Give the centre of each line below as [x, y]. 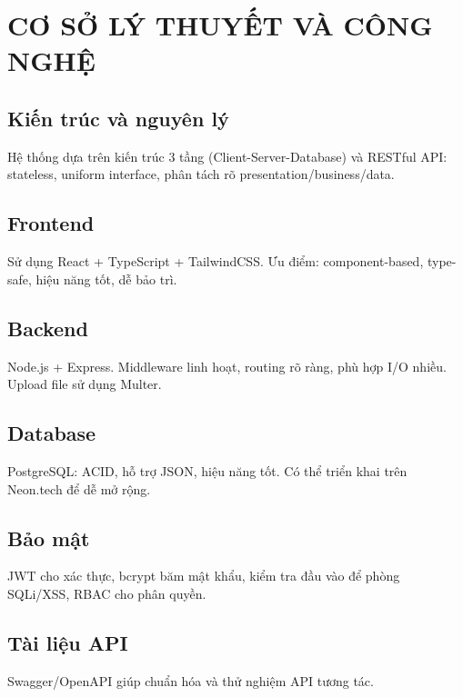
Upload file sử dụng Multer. [85, 384]
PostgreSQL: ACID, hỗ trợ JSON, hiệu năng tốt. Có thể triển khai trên [207, 470]
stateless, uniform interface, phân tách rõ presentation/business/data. [201, 174]
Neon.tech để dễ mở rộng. [79, 488]
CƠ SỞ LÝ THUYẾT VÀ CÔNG [220, 25]
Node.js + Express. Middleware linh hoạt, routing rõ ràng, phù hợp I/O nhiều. [227, 366]
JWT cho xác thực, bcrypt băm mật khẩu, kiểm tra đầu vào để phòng [204, 576]
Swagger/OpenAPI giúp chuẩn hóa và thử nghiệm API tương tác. [191, 680]
